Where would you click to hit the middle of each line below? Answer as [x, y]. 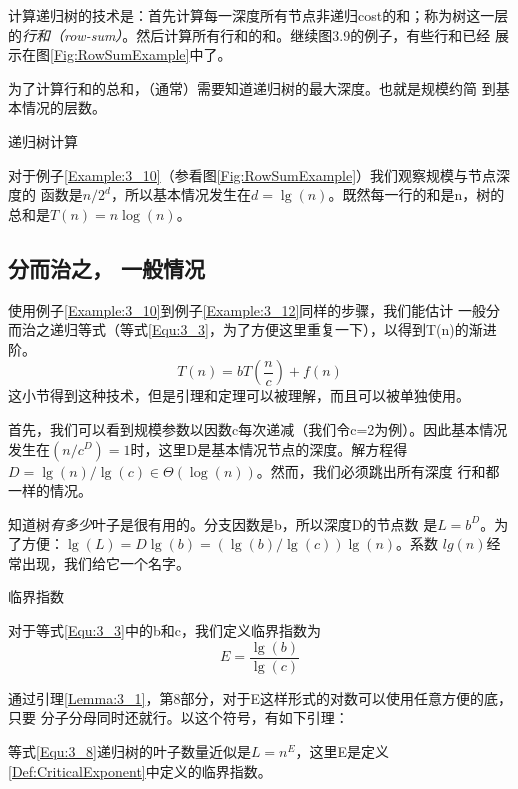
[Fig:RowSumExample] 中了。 [141, 54]
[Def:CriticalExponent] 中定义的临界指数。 [140, 770]
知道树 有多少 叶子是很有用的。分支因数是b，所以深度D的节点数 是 [223, 523]
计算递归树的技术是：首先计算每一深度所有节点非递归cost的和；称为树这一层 [258, 15]
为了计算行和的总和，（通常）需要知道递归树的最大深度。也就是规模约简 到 [252, 87]
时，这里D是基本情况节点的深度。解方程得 [269, 448]
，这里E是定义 [342, 750]
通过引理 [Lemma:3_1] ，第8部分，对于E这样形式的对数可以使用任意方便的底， [260, 697]
